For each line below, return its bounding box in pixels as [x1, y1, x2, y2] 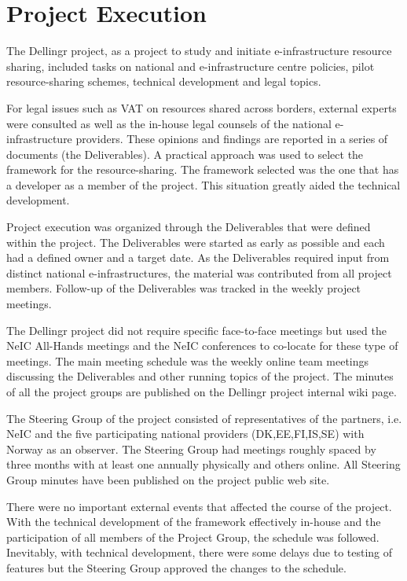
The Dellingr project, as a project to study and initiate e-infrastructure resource [6, 42, 392, 59]
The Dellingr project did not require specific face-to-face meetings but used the [6, 322, 387, 338]
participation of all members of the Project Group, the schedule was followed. [6, 528, 379, 545]
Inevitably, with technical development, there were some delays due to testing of [6, 544, 393, 561]
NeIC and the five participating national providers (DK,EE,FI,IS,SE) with [6, 425, 365, 442]
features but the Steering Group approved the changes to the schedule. [6, 559, 346, 575]
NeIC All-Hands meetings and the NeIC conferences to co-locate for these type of [6, 337, 398, 354]
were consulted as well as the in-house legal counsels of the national [6, 115, 332, 131]
